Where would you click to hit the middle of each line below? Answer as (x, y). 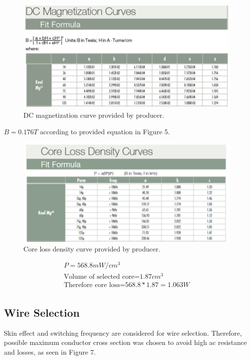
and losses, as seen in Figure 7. (50, 352)
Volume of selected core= (102, 277)
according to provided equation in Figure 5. (105, 131)
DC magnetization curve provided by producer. (94, 115)
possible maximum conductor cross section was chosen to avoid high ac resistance (125, 342)
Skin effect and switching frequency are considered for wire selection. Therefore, (123, 333)
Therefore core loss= (94, 285)
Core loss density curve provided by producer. (92, 248)
